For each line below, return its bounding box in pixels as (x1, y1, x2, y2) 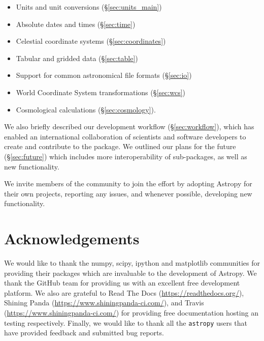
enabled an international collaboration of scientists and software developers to (4, 131, 246, 141)
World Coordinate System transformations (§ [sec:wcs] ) (16, 87, 186, 97)
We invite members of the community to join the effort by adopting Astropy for (4, 178, 252, 189)
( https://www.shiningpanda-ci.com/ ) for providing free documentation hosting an (4, 307, 258, 318)
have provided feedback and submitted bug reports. (4, 327, 164, 338)
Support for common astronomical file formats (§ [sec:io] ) (16, 70, 192, 80)
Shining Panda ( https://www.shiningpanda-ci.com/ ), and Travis (4, 297, 204, 308)
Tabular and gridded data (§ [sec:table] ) (16, 52, 138, 63)
